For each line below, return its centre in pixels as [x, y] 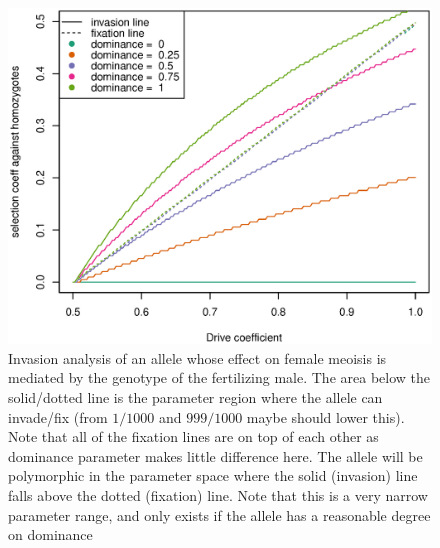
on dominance [50, 534]
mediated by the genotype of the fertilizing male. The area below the [219, 377]
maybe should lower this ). [325, 416]
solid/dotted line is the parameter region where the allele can [195, 397]
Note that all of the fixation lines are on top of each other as [193, 436]
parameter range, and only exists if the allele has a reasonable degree [219, 514]
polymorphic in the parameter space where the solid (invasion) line [213, 475]
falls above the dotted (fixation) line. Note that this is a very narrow [218, 494]
